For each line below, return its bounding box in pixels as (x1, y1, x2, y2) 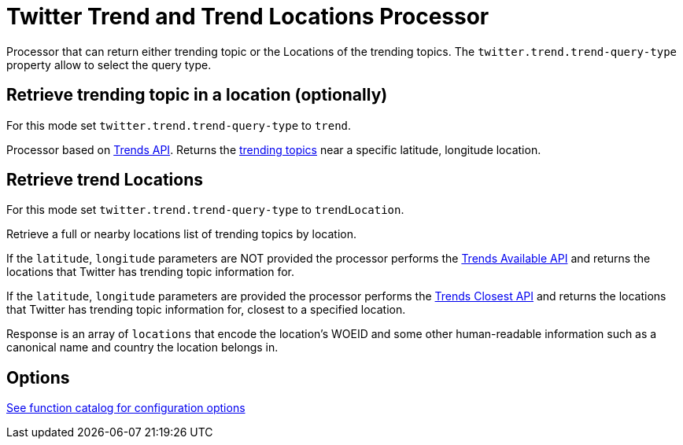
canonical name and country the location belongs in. (6, 340, 279, 355)
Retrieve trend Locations (6, 170, 204, 190)
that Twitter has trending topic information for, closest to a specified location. (6, 303, 406, 317)
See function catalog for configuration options (6, 401, 246, 415)
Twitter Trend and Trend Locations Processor (6, 3, 489, 30)
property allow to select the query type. (6, 57, 212, 72)
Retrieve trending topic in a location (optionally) (6, 85, 388, 105)
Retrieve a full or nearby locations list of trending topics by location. (6, 227, 356, 241)
